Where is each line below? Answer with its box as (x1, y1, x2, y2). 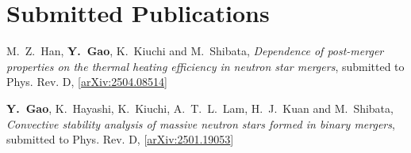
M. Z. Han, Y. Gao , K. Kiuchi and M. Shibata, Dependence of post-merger (6, 43, 384, 59)
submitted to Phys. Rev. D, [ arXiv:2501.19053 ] (6, 131, 234, 147)
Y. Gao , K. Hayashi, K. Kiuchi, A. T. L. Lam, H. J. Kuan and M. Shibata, (6, 99, 394, 116)
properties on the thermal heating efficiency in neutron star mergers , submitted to (6, 58, 405, 74)
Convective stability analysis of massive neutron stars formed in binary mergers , (6, 115, 395, 132)
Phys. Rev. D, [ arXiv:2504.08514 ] (6, 73, 167, 90)
